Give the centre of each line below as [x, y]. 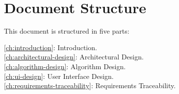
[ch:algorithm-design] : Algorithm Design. [65, 66]
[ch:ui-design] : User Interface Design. [59, 76]
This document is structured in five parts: [67, 31]
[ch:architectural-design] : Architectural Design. [74, 57]
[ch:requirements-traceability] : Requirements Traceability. [90, 85]
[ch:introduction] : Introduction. [51, 47]
